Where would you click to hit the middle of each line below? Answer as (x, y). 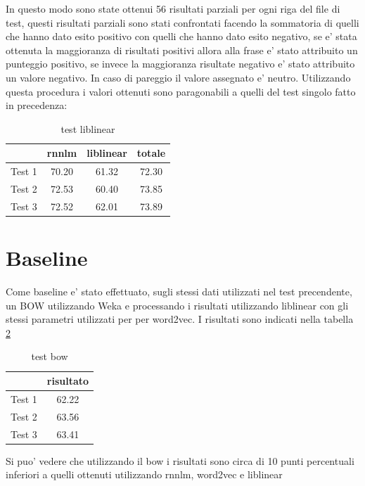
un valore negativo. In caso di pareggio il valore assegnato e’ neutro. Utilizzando (178, 77)
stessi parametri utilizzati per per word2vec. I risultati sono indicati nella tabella (180, 319)
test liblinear (88, 128)
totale (151, 153)
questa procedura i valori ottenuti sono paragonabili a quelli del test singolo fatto (181, 91)
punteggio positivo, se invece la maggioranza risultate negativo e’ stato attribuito (180, 64)
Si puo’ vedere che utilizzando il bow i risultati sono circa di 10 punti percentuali (180, 460)
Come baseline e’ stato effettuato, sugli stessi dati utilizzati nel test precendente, (179, 292)
